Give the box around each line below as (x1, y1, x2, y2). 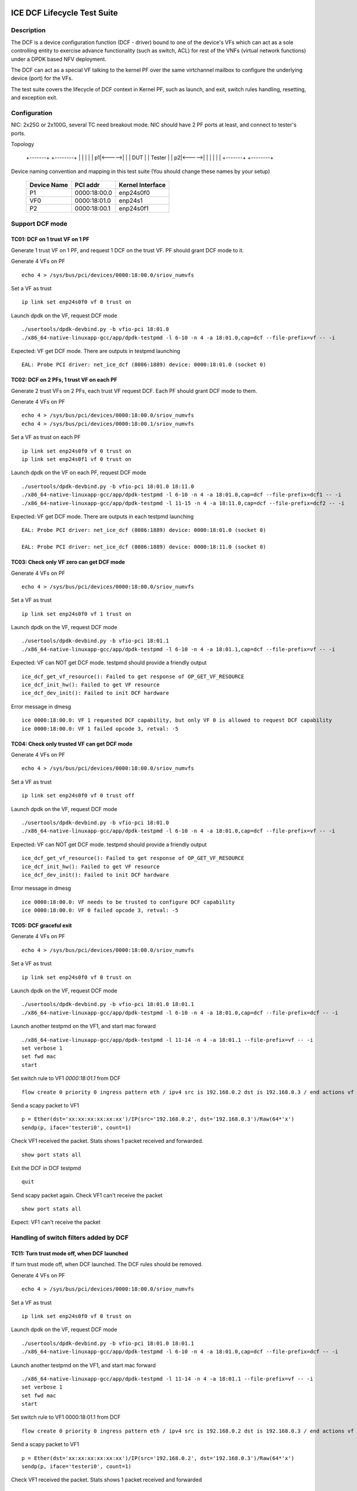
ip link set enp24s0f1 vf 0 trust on (21, 456, 132, 463)
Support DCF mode (11, 219, 68, 228)
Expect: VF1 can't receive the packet (11, 1218, 101, 1226)
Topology (11, 141, 35, 148)
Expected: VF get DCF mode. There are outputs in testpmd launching (11, 347, 181, 354)
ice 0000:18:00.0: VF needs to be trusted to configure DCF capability (21, 898, 235, 905)
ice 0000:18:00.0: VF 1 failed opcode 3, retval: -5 (21, 725, 178, 732)
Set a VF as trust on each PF (11, 434, 81, 441)
